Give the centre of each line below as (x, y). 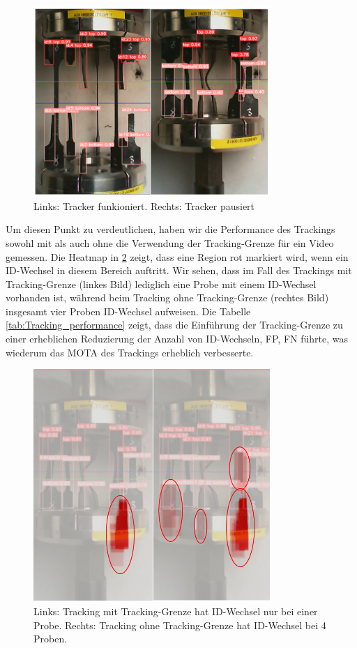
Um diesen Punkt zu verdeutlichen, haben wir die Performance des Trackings (170, 229)
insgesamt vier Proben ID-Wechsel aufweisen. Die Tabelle (128, 311)
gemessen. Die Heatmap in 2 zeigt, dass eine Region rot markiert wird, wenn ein (177, 256)
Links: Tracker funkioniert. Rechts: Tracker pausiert (144, 205)
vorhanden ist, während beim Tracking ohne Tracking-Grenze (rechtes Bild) (167, 297)
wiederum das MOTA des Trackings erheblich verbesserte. (130, 352)
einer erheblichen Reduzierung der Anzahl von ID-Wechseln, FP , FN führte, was (177, 339)
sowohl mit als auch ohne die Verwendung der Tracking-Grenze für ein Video (170, 242)
